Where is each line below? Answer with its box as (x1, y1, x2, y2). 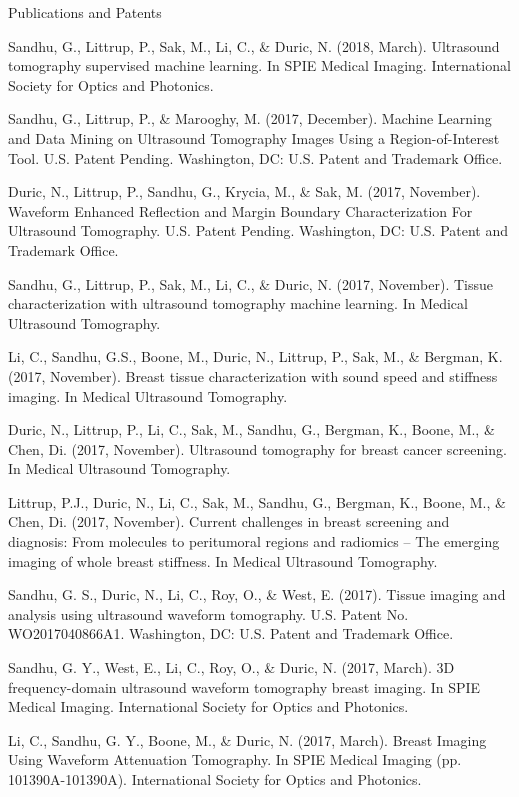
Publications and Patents (8, 2, 162, 22)
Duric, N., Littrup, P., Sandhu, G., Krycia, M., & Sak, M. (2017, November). (8, 181, 481, 202)
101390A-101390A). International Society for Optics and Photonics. (8, 769, 422, 789)
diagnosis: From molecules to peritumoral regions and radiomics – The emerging (8, 531, 500, 552)
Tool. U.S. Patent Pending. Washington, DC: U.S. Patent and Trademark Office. (8, 147, 503, 168)
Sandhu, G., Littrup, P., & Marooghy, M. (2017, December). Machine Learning (8, 108, 492, 129)
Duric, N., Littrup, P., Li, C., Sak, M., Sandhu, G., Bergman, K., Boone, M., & (8, 419, 495, 440)
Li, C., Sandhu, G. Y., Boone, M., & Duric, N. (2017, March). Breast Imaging (8, 729, 487, 750)
